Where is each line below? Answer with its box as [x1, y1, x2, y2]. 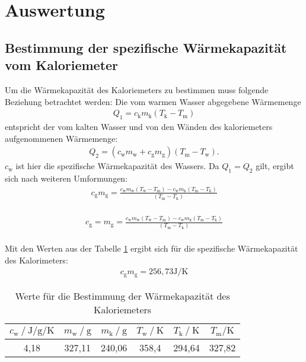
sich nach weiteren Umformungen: [5, 172, 128, 184]
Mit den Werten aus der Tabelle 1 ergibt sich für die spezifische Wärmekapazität [5, 242, 298, 255]
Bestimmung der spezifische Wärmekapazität [5, 38, 287, 56]
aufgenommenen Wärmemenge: [5, 132, 118, 144]
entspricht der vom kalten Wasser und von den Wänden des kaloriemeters [5, 120, 273, 132]
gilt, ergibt [256, 160, 294, 172]
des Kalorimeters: [5, 253, 68, 266]
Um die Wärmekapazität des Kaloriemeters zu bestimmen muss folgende [5, 83, 269, 96]
